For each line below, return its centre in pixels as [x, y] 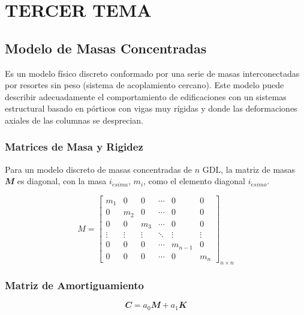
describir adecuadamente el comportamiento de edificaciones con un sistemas [146, 96]
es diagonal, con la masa [62, 181]
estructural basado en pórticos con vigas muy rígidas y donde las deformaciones [151, 108]
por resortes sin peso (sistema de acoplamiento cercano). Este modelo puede [145, 85]
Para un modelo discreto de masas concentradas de [99, 169]
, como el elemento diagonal [194, 181]
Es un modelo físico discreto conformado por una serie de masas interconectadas [152, 73]
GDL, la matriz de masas [249, 169]
